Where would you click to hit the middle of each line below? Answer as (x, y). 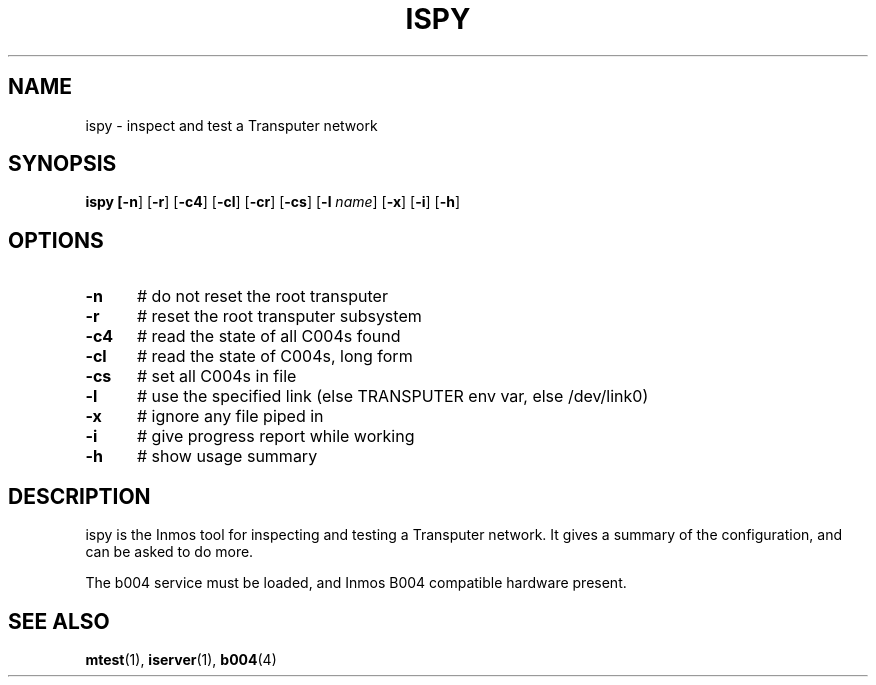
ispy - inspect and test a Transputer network (231, 125)
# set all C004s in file (216, 376)
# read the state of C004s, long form (274, 356)
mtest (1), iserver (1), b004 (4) (181, 659)
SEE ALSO (59, 621)
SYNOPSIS (62, 164)
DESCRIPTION (79, 496)
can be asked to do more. (169, 552)
